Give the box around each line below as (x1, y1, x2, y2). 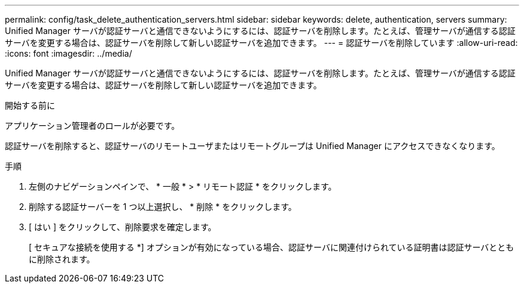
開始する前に (5, 100, 55, 110)
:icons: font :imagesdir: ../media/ (5, 48, 132, 58)
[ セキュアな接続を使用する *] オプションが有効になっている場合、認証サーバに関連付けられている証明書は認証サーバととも (29, 242, 514, 252)
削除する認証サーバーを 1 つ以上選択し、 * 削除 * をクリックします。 (29, 202, 297, 212)
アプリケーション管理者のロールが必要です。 (5, 120, 180, 131)
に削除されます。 (29, 254, 95, 264)
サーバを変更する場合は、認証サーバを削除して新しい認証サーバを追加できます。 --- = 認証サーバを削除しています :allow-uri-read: (5, 38, 518, 48)
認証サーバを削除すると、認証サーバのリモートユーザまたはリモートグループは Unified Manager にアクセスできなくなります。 (5, 141, 500, 151)
